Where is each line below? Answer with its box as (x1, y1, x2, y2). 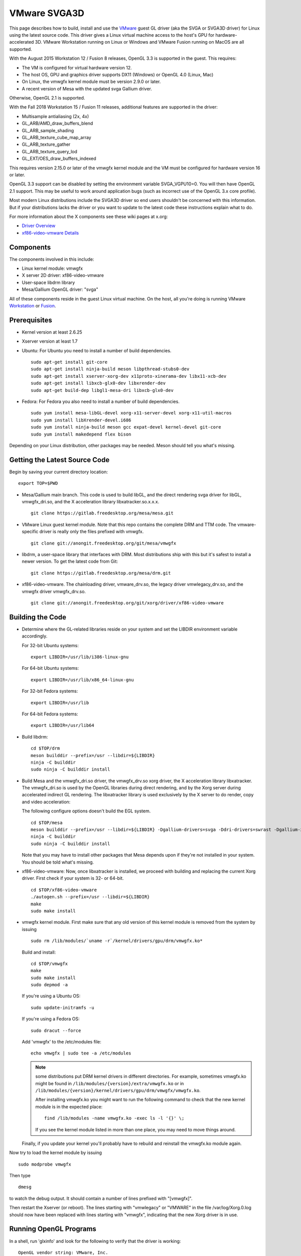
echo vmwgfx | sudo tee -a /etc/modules (31, 1051, 131, 1056)
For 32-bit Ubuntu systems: (22, 642, 79, 648)
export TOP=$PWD (18, 480, 58, 486)
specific (22, 529, 39, 535)
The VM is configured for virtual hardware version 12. (22, 64, 132, 70)
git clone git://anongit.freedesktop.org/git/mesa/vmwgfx (31, 540, 177, 546)
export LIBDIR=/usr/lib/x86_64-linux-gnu (31, 677, 134, 683)
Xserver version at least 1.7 (22, 338, 78, 344)
